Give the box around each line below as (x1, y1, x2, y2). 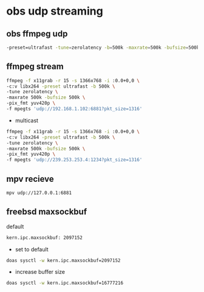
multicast (15, 117, 38, 124)
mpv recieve (6, 173, 55, 184)
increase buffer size (15, 268, 66, 276)
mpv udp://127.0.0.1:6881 (6, 190, 72, 196)
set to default (15, 245, 49, 253)
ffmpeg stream (6, 61, 64, 72)
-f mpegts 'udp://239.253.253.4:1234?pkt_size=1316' (6, 157, 143, 163)
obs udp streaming (6, 4, 103, 18)
